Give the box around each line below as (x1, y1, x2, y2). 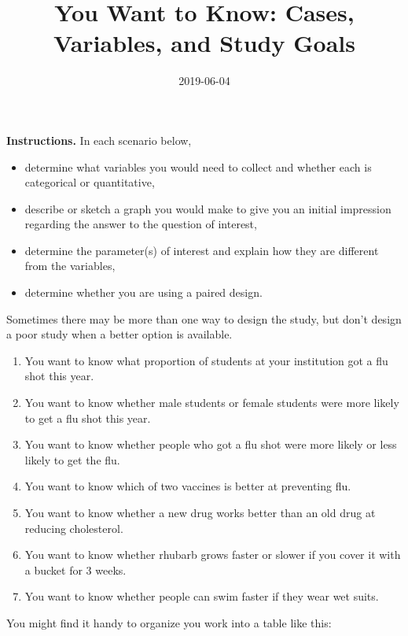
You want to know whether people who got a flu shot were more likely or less (24, 436, 397, 453)
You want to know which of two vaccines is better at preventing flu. (24, 478, 351, 494)
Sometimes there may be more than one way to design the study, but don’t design (6, 310, 402, 327)
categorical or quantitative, (24, 174, 155, 190)
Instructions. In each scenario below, (6, 131, 192, 148)
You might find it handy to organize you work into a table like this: (6, 614, 332, 630)
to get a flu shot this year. (24, 409, 151, 426)
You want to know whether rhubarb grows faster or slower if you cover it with (24, 546, 401, 563)
